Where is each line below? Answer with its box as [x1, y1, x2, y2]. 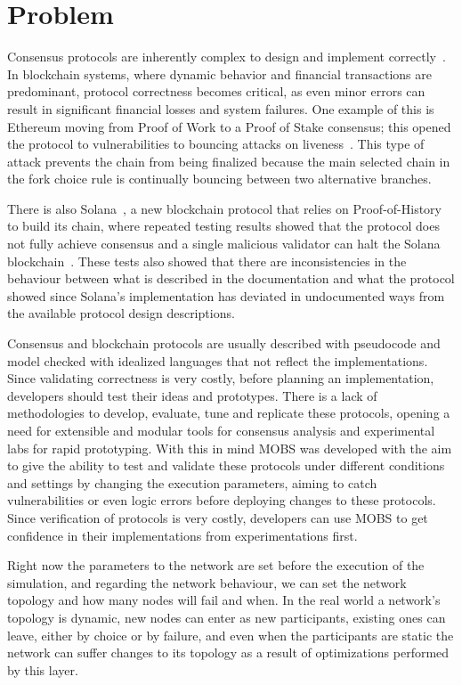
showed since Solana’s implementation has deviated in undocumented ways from [7, 286, 445, 305]
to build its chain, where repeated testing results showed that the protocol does [7, 216, 440, 235]
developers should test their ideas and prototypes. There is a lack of [7, 386, 377, 404]
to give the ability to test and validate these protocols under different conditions [7, 456, 445, 475]
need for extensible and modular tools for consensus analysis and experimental [7, 421, 435, 439]
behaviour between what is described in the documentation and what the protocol [7, 269, 455, 288]
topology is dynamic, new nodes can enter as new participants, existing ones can [7, 608, 446, 626]
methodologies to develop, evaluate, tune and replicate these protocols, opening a [7, 404, 450, 422]
